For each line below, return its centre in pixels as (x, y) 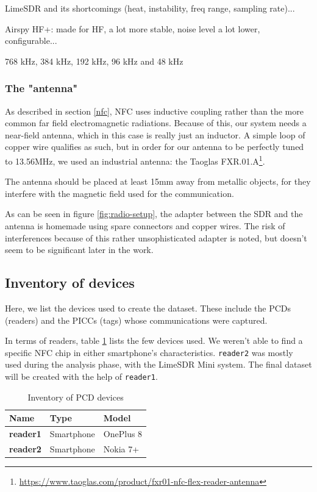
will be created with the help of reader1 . (81, 376)
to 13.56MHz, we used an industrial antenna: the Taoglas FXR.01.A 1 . (135, 160)
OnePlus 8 (123, 434)
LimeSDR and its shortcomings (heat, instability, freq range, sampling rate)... (150, 8)
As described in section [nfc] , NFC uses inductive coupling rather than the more (154, 111)
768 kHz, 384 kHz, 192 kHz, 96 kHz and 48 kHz (94, 61)
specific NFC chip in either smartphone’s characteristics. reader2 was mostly (149, 352)
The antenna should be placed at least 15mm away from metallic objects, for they (158, 181)
